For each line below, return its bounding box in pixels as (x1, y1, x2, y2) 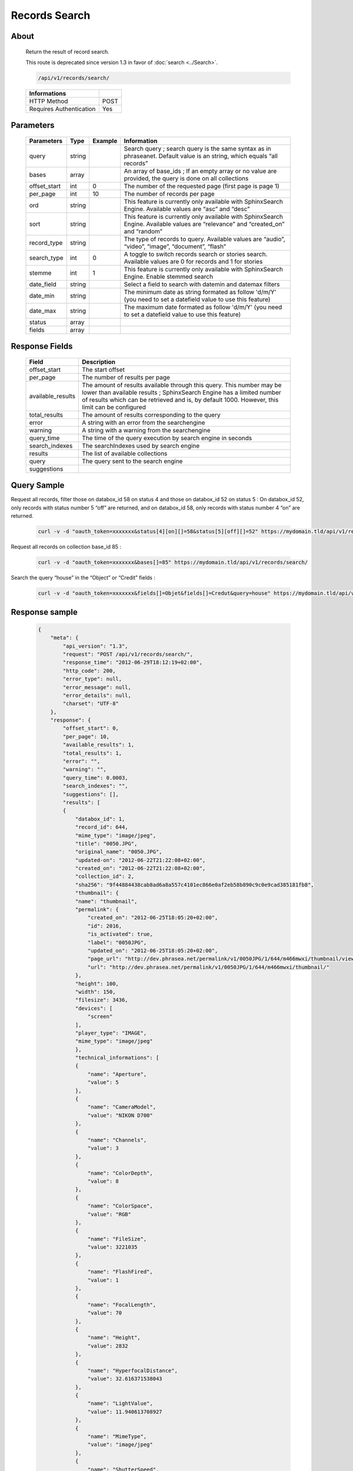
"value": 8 (87, 1177, 119, 1184)
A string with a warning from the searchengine (82, 426, 211, 434)
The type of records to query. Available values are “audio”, (124, 235, 285, 243)
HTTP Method (29, 97, 68, 105)
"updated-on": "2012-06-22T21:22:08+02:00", (75, 857, 206, 863)
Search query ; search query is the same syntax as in (124, 144, 271, 152)
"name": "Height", (87, 1334, 141, 1341)
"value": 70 (87, 1310, 122, 1316)
